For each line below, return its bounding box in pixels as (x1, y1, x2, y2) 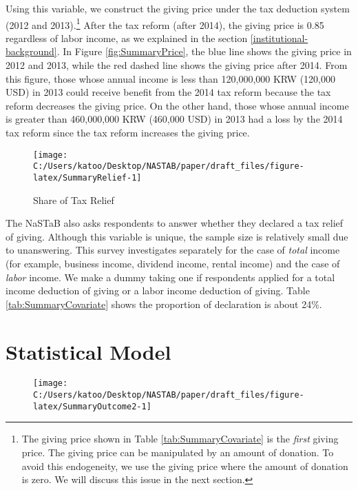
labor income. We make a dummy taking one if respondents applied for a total (6, 269, 335, 284)
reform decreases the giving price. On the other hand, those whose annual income (6, 98, 349, 112)
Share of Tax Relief (33, 192, 114, 207)
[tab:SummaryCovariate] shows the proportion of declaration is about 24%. (6, 296, 322, 311)
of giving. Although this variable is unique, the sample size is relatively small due (6, 229, 348, 243)
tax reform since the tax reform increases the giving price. (6, 125, 250, 139)
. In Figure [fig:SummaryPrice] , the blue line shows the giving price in (56, 44, 352, 59)
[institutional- (250, 30, 308, 45)
